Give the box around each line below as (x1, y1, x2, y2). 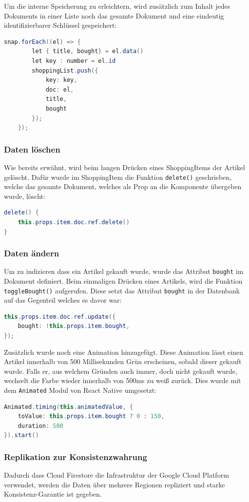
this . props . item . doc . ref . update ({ (4, 313, 116, 320)
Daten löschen (4, 143, 60, 155)
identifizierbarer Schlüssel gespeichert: (4, 20, 117, 30)
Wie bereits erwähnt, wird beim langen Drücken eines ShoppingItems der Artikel (4, 162, 245, 172)
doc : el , (45, 86, 74, 93)
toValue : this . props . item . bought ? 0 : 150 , (18, 413, 165, 420)
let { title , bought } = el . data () (32, 48, 144, 55)
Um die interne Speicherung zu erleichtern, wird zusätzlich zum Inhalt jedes (4, 1, 230, 11)
